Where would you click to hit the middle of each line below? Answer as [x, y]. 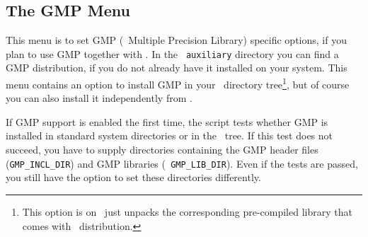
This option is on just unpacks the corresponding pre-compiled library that [187, 211]
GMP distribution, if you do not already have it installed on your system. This [177, 68]
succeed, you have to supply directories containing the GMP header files [162, 150]
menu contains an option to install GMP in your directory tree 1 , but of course [178, 83]
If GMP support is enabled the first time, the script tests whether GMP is [167, 121]
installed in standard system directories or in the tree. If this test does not [169, 135]
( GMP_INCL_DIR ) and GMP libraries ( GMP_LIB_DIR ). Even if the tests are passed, [182, 163]
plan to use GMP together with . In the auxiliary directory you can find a [172, 53]
